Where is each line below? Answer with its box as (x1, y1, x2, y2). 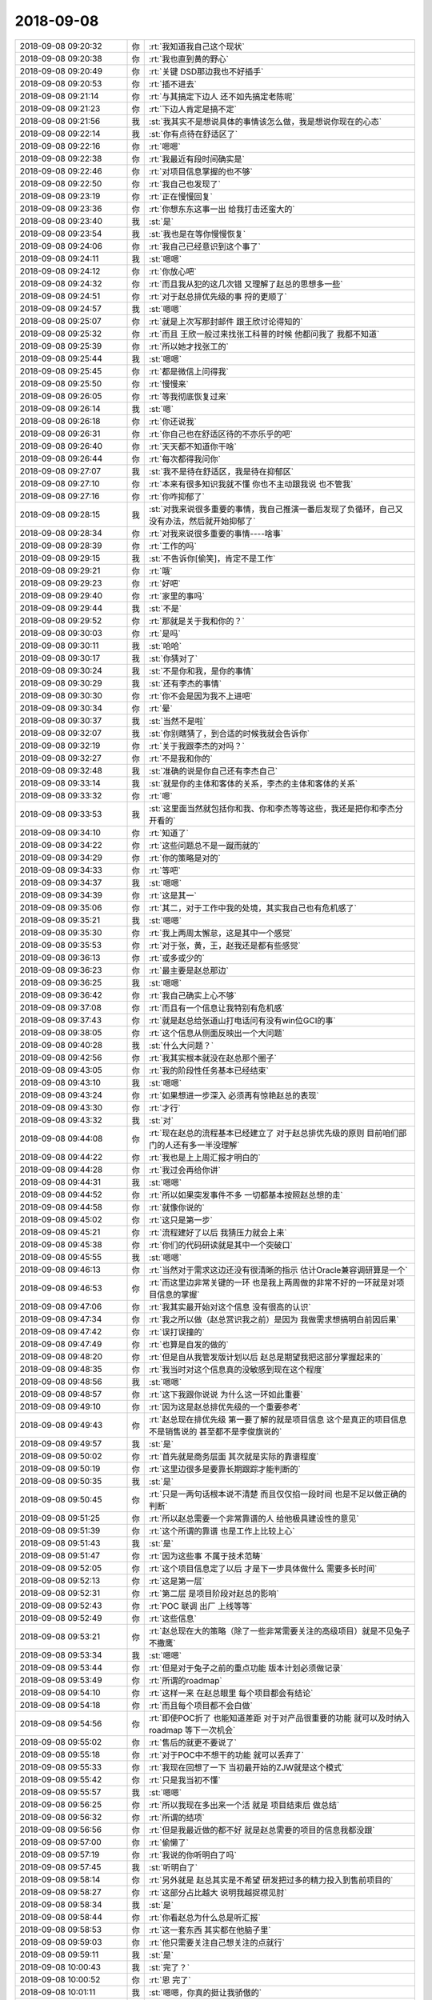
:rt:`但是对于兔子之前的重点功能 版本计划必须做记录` (149, 1662, 343, 1674)
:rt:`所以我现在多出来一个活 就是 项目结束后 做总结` (149, 1799, 340, 1810)
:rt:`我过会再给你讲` (149, 1164, 222, 1175)
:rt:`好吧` (149, 578, 182, 589)
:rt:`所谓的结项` (149, 1812, 206, 1823)
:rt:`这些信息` (149, 1613, 198, 1624)
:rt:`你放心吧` (149, 266, 198, 277)
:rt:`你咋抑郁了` (149, 490, 206, 502)
